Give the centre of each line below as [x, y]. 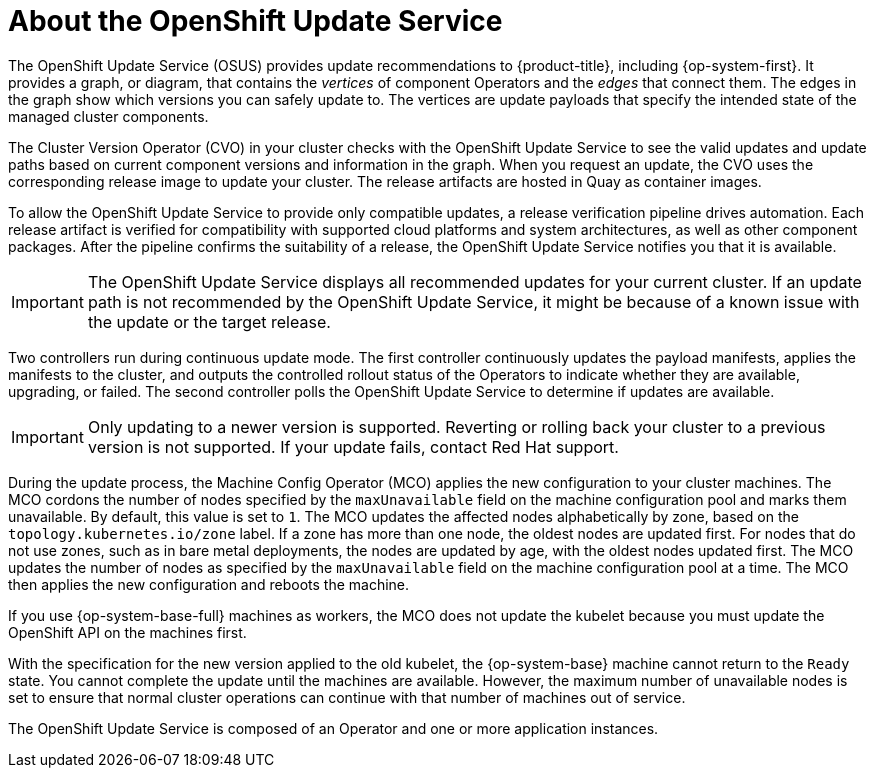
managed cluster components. [108, 116]
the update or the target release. [209, 321]
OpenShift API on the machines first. [127, 632]
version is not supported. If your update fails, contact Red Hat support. [353, 446]
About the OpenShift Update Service [255, 21]
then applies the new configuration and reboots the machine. [209, 584]
